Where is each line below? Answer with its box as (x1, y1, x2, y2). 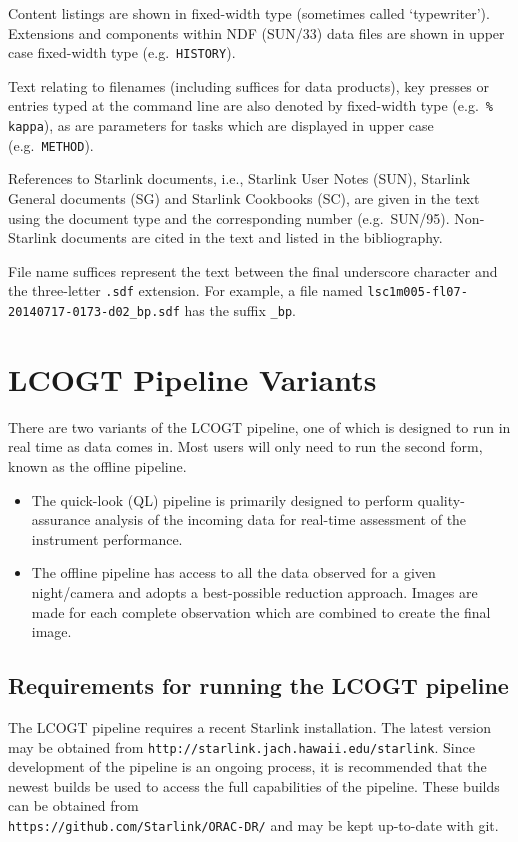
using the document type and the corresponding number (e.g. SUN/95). (8, 207, 450, 228)
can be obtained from (8, 795, 139, 816)
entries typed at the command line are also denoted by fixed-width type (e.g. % (8, 95, 493, 116)
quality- (417, 489, 465, 510)
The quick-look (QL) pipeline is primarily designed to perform (31, 489, 414, 510)
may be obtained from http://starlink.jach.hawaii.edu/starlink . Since (8, 736, 475, 757)
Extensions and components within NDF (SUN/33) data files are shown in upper (8, 22, 505, 43)
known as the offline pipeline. (8, 456, 187, 476)
